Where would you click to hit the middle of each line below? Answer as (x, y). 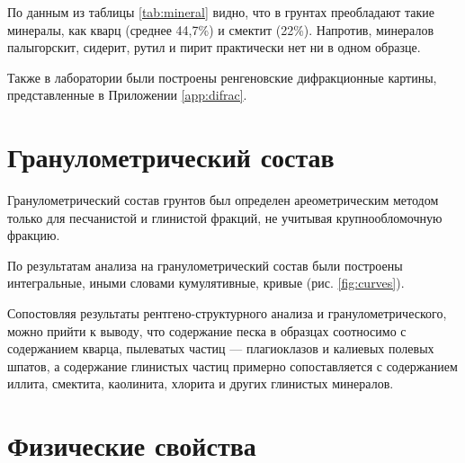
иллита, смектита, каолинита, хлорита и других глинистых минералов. (201, 383)
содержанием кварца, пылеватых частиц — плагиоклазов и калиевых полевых (221, 348)
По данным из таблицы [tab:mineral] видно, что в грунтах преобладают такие (221, 12)
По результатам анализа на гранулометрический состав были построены (205, 265)
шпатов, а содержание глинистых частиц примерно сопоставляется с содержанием (232, 365)
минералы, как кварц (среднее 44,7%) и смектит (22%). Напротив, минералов (221, 29)
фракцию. (34, 235)
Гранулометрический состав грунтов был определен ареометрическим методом (223, 200)
